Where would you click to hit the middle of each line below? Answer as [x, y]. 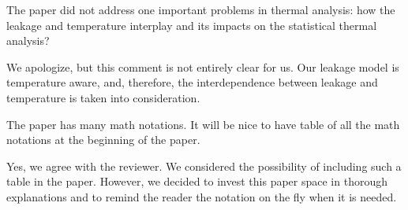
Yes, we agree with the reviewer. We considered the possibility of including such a [204, 166]
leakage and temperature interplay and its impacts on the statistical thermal [192, 25]
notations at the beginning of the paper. [103, 140]
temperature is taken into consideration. [103, 97]
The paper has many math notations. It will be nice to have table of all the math [203, 124]
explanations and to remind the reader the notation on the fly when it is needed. [202, 196]
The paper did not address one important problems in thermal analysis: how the [201, 9]
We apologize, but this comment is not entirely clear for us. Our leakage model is [203, 66]
